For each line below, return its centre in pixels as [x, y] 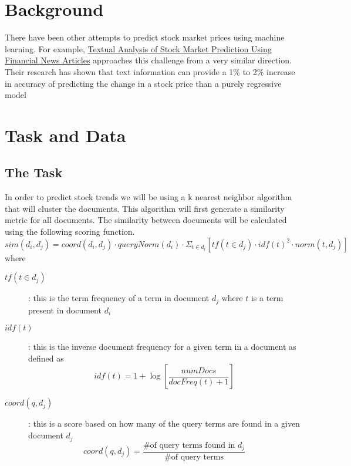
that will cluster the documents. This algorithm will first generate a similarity [145, 208]
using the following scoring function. [70, 232]
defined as [46, 358]
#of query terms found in [189, 445]
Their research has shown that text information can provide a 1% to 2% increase [150, 71]
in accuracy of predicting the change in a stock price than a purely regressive [143, 83]
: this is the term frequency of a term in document [119, 298]
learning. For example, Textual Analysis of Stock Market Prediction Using [138, 48]
